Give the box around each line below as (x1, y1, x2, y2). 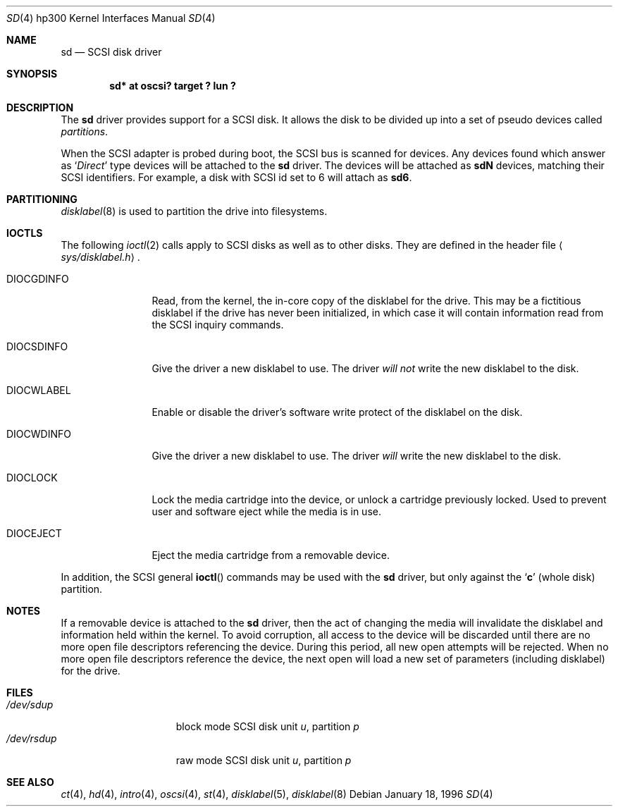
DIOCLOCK (6, 472, 58, 484)
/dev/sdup (6, 699, 54, 710)
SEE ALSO (6, 776, 54, 788)
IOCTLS (6, 227, 43, 239)
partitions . (61, 125, 109, 137)
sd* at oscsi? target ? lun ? (109, 80, 236, 92)
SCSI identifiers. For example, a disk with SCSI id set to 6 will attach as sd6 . (61, 171, 412, 183)
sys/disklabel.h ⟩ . (61, 251, 140, 263)
